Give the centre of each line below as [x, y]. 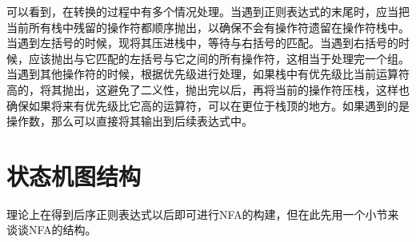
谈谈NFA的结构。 [52, 230]
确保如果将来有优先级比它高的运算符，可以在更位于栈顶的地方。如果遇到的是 [208, 105]
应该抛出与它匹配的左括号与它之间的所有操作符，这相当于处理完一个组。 [219, 58]
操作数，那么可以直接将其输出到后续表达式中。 [130, 121]
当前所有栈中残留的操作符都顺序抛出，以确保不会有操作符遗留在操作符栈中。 [208, 27]
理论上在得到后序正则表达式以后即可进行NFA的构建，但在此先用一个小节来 [203, 214]
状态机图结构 [74, 175]
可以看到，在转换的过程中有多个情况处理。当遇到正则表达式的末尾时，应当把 [208, 11]
